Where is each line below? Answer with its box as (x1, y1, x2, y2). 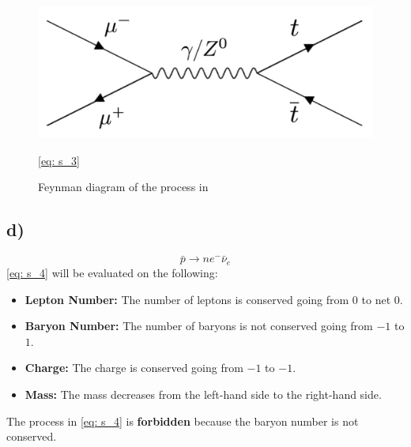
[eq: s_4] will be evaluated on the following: (6, 264, 218, 280)
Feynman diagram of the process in (38, 178, 209, 195)
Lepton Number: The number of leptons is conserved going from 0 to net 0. (25, 291, 403, 307)
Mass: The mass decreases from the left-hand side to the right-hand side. (25, 385, 382, 402)
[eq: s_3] (38, 152, 80, 168)
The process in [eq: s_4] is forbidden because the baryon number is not (6, 412, 359, 429)
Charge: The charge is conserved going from (25, 359, 243, 376)
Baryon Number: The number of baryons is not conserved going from (25, 317, 373, 334)
